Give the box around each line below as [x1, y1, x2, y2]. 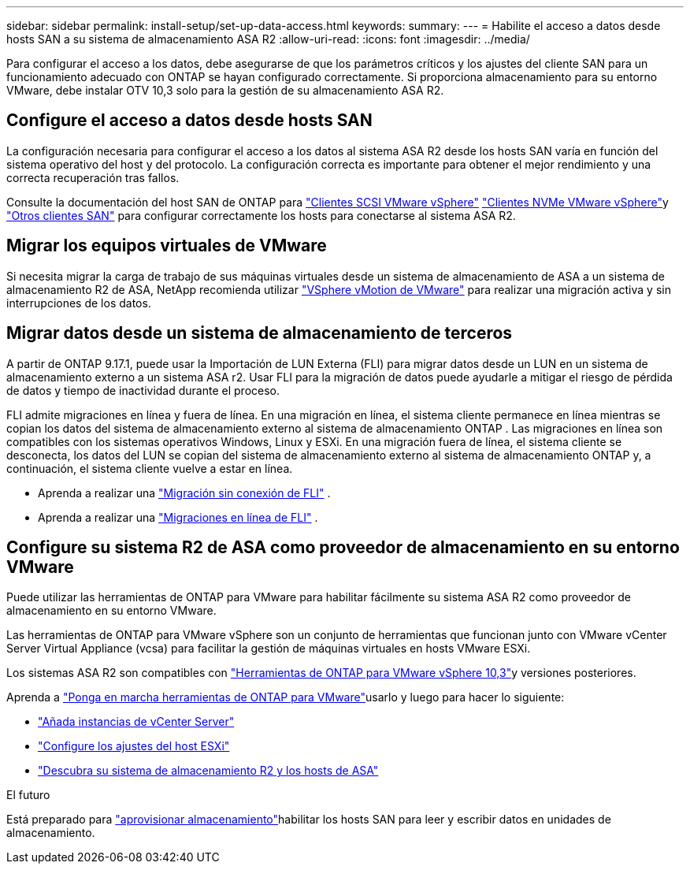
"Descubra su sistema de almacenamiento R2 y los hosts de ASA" [38, 764, 379, 778]
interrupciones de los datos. [6, 296, 151, 310]
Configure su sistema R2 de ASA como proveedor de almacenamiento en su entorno [6, 537, 680, 557]
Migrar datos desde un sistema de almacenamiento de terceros [6, 323, 513, 344]
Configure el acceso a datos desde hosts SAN [6, 110, 373, 131]
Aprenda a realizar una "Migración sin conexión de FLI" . [38, 485, 331, 500]
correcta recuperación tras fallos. [6, 170, 180, 184]
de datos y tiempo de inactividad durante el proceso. [6, 383, 280, 397]
